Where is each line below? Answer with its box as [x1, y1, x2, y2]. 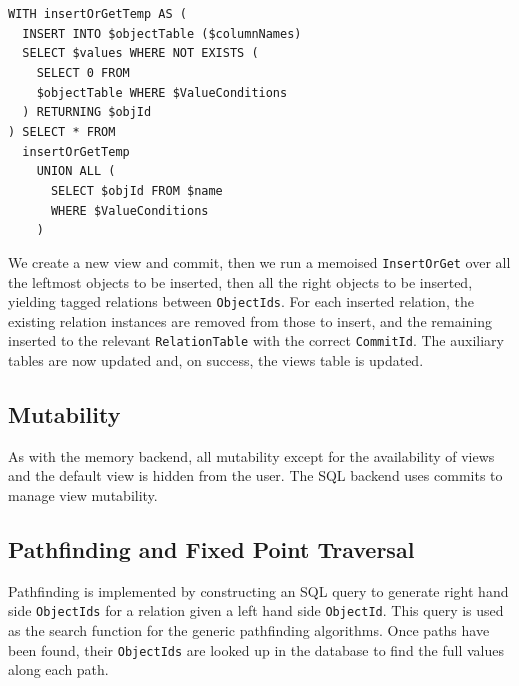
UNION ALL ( [36, 164, 116, 179]
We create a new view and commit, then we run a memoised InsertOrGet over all [8, 251, 511, 272]
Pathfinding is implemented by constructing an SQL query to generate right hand [8, 580, 509, 601]
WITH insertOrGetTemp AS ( [8, 7, 187, 21]
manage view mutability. [8, 485, 158, 506]
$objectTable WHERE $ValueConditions [36, 85, 288, 100]
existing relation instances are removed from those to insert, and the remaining [8, 310, 492, 331]
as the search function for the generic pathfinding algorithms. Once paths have [8, 620, 490, 641]
